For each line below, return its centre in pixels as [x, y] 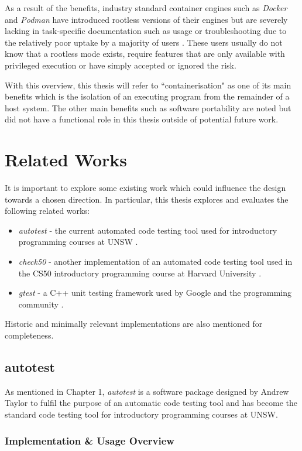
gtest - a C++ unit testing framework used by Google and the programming [155, 293]
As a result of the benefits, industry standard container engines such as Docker [146, 8]
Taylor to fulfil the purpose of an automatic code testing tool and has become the [151, 403]
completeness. [29, 335]
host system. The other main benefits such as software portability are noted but [148, 107]
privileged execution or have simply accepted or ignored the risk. [121, 65]
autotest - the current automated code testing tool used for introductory [148, 230]
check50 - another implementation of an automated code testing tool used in [155, 262]
